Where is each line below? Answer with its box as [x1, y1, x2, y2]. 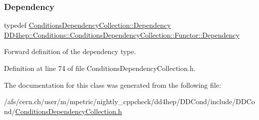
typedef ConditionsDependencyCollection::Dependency [4, 20, 171, 30]
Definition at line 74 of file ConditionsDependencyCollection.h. [4, 63, 196, 73]
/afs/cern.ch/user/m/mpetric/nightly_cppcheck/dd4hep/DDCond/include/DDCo [4, 96, 255, 107]
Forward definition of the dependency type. [4, 46, 136, 57]
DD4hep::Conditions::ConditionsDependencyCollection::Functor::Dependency [4, 29, 240, 40]
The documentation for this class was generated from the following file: [4, 79, 221, 90]
